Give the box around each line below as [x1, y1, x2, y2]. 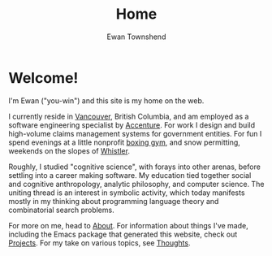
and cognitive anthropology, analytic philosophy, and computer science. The [8, 179, 265, 189]
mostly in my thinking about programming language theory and [8, 196, 219, 206]
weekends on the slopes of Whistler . [8, 145, 130, 155]
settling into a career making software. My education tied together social [8, 170, 252, 180]
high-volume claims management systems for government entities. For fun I [8, 128, 262, 138]
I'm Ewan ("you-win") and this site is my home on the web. [8, 95, 205, 106]
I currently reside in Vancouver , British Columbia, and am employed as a [8, 111, 249, 121]
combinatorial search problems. [8, 205, 115, 215]
